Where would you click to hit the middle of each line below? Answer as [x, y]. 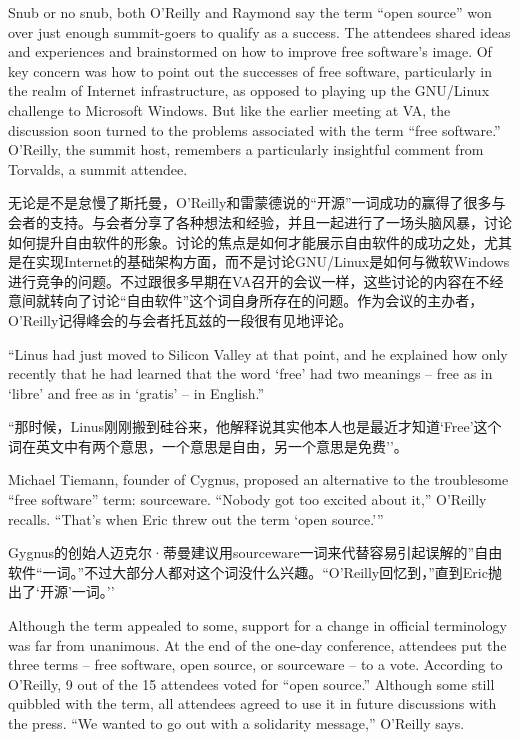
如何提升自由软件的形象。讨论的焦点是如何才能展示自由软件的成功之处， [246, 241]
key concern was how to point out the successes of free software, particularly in [250, 70]
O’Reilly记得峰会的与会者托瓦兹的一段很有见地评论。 [180, 319]
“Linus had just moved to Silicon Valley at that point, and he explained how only [258, 353]
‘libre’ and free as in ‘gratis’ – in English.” [136, 392]
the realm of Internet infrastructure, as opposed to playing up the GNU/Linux [249, 90]
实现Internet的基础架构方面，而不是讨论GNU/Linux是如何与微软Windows [272, 261]
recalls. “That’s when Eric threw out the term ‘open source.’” [196, 518]
